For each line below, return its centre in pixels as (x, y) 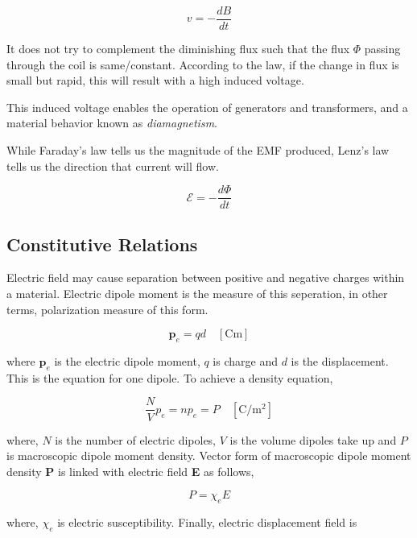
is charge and (245, 361)
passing (382, 49)
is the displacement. (340, 361)
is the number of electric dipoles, (136, 439)
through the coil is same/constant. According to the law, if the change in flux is (203, 64)
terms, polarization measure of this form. (107, 309)
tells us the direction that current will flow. (113, 166)
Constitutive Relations (102, 244)
